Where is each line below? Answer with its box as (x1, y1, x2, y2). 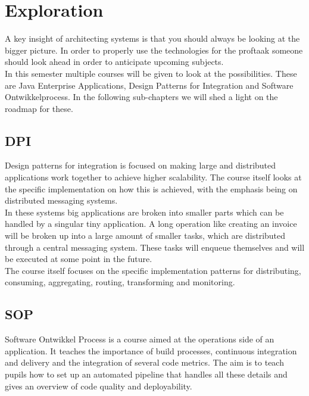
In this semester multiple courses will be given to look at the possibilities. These (5, 67, 297, 79)
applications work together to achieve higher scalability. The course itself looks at (5, 171, 302, 183)
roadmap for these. (5, 102, 73, 114)
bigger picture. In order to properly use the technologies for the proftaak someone (5, 43, 303, 56)
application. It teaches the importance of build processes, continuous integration (5, 344, 297, 357)
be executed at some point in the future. (5, 252, 152, 265)
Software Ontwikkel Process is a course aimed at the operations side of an (5, 333, 274, 345)
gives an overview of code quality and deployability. (5, 379, 192, 392)
